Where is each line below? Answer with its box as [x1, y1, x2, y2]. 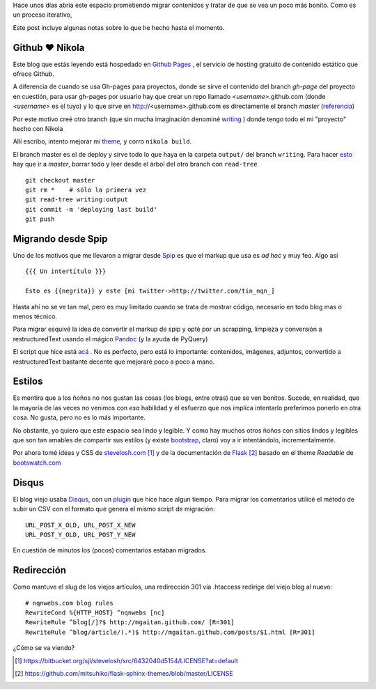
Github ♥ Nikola [13, 42, 85, 54]
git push [25, 215, 55, 223]
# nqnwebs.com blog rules [25, 599, 114, 607]
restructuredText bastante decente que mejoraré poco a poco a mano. [13, 357, 215, 366]
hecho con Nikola [13, 125, 63, 133]
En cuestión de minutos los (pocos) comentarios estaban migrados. [13, 546, 207, 555]
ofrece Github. [13, 70, 55, 78]
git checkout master [25, 176, 95, 184]
